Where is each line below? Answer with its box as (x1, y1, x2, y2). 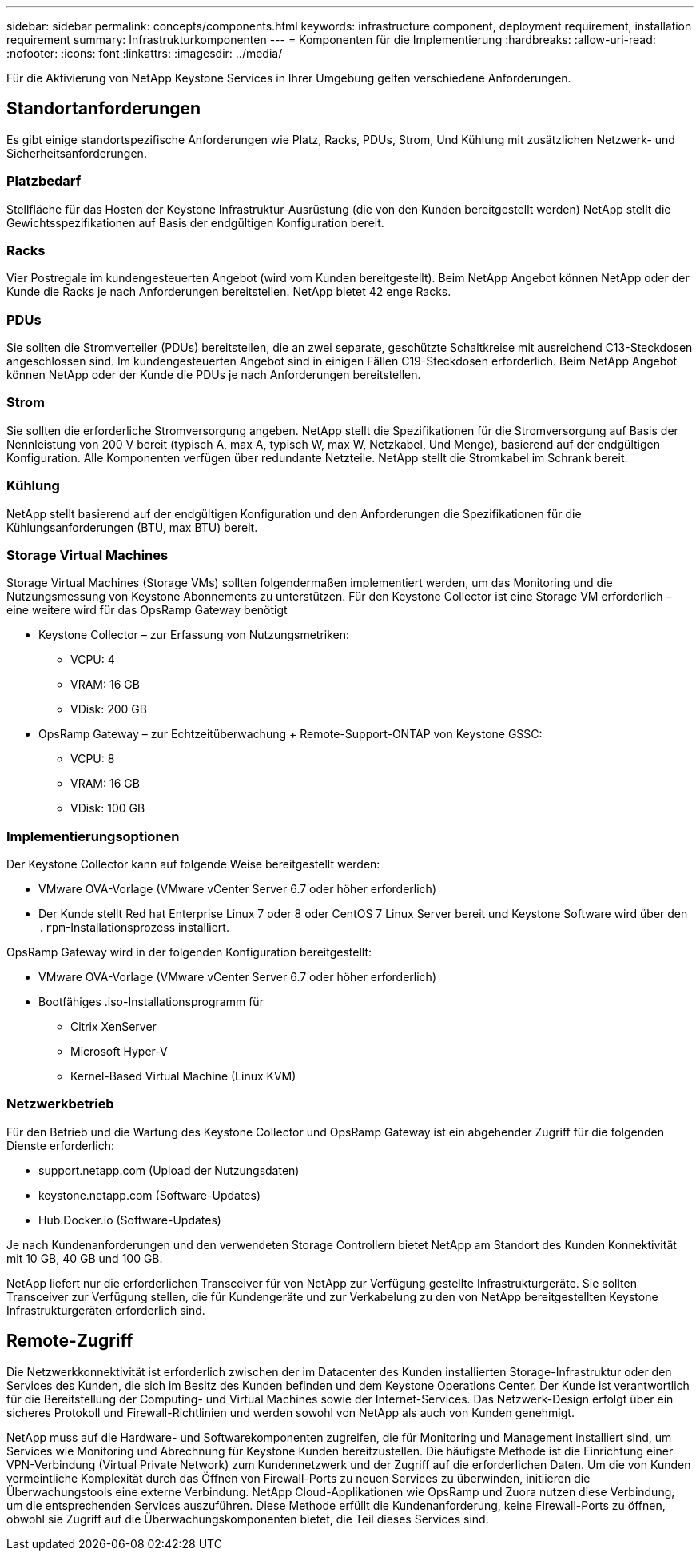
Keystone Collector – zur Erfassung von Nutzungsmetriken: (38, 628, 350, 642)
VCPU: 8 (70, 752, 115, 766)
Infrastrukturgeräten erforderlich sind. (6, 1303, 205, 1317)
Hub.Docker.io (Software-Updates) (38, 1212, 221, 1227)
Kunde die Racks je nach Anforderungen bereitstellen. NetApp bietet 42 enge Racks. (6, 285, 451, 299)
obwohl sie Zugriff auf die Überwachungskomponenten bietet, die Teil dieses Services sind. (6, 1511, 489, 1526)
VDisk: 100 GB (70, 801, 145, 816)
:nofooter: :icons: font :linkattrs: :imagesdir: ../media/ (6, 46, 283, 60)
